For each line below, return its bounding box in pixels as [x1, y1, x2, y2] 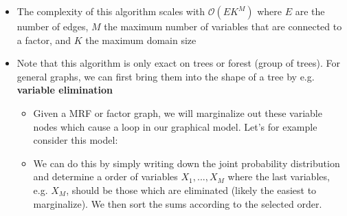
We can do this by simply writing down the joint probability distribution [33, 155, 340, 170]
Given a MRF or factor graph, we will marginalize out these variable [33, 105, 322, 120]
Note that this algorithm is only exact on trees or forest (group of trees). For [16, 56, 341, 70]
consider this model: [33, 133, 118, 147]
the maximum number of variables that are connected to [104, 19, 342, 33]
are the [295, 4, 325, 18]
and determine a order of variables [33, 169, 178, 184]
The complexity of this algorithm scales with [16, 4, 205, 18]
